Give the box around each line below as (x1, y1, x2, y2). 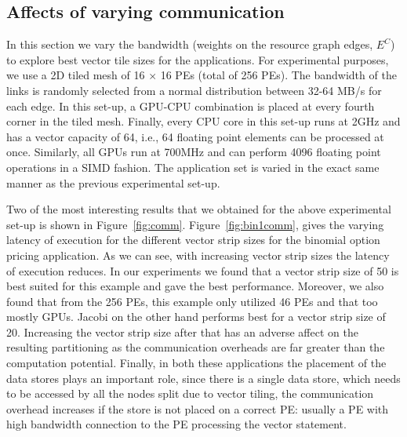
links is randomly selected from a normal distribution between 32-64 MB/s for (6, 82, 382, 98)
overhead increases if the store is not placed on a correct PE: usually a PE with (6, 400, 389, 417)
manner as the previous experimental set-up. (6, 174, 220, 191)
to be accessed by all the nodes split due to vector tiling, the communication (6, 385, 374, 402)
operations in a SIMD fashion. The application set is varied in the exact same (6, 158, 380, 175)
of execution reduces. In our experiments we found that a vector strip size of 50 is (6, 262, 399, 279)
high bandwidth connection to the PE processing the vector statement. (6, 416, 347, 432)
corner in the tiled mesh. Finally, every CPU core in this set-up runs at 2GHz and (6, 113, 401, 129)
